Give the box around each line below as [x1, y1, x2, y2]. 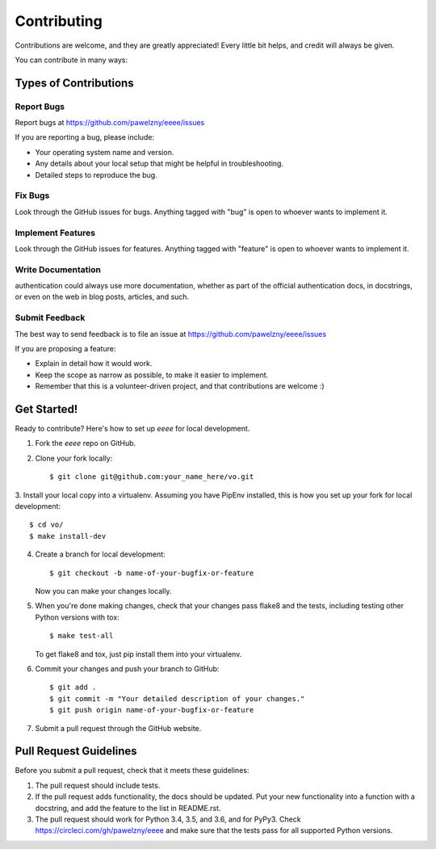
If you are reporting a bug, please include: [15, 132, 155, 142]
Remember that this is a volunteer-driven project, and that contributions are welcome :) [35, 381, 325, 391]
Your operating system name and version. [35, 147, 174, 157]
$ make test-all [49, 631, 114, 641]
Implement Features [15, 227, 96, 238]
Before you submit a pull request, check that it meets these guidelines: [15, 766, 249, 775]
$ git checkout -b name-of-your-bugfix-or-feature [49, 568, 254, 578]
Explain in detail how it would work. [35, 359, 153, 368]
